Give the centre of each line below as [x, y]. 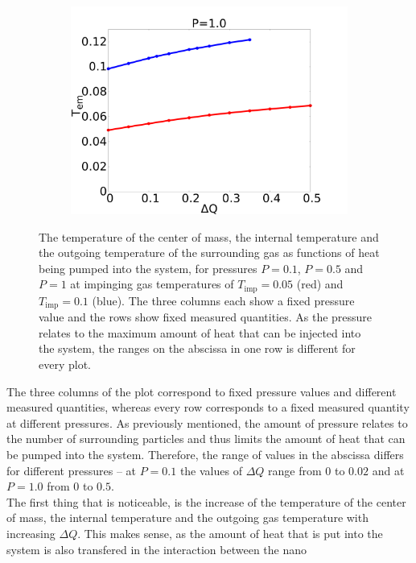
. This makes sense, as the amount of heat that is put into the [230, 533]
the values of [211, 470]
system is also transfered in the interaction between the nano [157, 549]
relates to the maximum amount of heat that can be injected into [200, 332]
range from [295, 470]
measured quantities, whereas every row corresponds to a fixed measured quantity [208, 407]
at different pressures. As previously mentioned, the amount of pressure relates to [207, 422]
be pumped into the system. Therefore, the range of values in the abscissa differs [205, 455]
